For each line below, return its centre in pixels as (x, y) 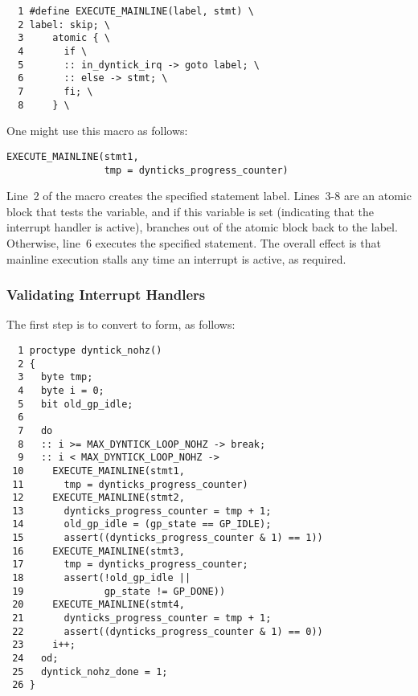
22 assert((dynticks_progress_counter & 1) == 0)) (168, 631)
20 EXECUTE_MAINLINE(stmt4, (98, 605)
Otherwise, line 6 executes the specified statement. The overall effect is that (194, 242)
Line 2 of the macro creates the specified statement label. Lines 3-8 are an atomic (209, 196)
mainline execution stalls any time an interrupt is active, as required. (176, 258)
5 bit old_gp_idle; (76, 404)
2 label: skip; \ (64, 25)
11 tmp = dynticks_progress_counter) (130, 484)
